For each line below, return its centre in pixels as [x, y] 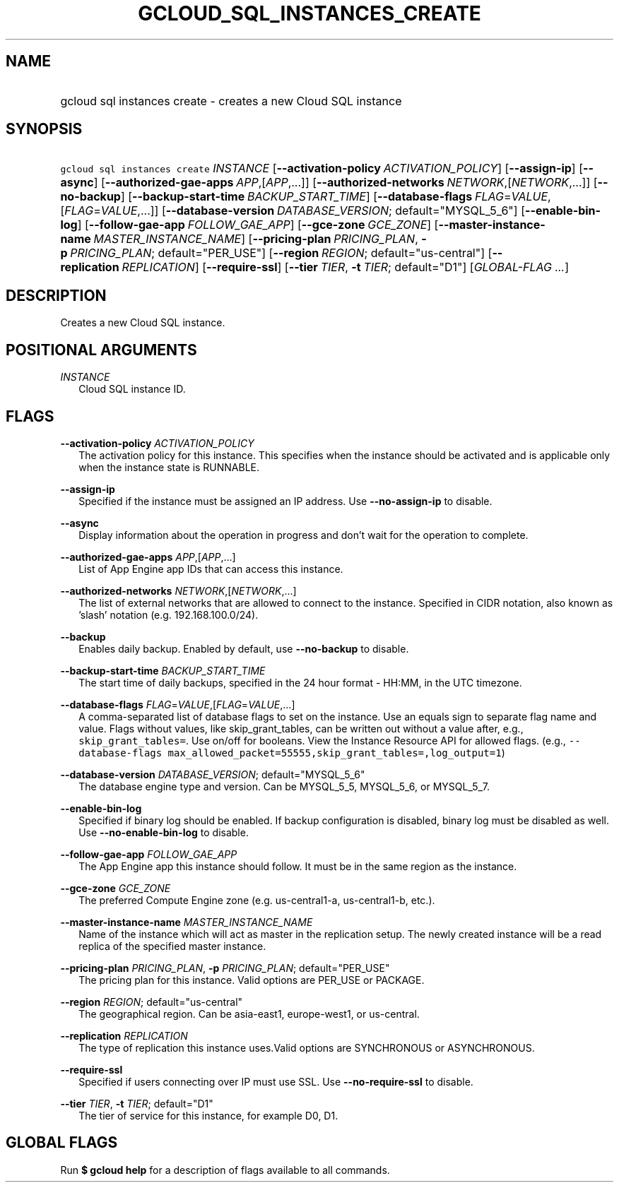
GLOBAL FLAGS [62, 1143]
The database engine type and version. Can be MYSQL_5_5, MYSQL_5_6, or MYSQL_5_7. [284, 786]
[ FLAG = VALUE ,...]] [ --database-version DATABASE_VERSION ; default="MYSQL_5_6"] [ [293, 211]
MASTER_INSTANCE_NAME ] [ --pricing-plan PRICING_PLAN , [256, 239]
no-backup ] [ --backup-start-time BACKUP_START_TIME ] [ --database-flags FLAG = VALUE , [306, 197]
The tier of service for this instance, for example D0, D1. [208, 1115]
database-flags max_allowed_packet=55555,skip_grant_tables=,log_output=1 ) [292, 752]
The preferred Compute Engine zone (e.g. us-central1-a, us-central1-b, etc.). [257, 900]
